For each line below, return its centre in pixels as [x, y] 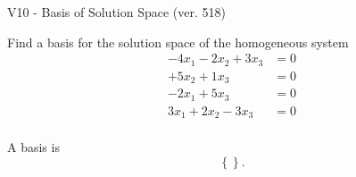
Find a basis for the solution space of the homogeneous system [178, 42]
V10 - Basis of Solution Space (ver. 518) [116, 12]
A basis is [33, 147]
